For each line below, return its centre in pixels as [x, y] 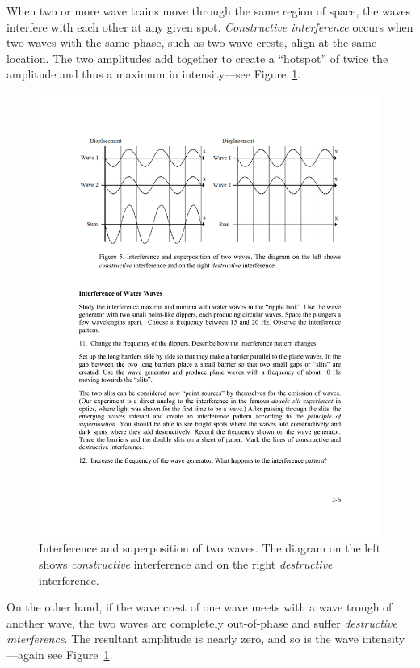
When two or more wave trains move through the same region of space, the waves [209, 11]
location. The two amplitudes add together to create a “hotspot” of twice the [197, 58]
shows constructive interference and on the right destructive [186, 564]
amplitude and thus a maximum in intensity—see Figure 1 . [154, 74]
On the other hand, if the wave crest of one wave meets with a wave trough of [199, 607]
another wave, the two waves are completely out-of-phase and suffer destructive [202, 622]
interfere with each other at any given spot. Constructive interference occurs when [210, 26]
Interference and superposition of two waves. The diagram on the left [210, 548]
